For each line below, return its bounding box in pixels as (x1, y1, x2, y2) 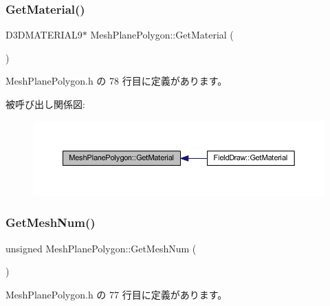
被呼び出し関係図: (5, 97, 85, 111)
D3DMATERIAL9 (5, 28, 82, 42)
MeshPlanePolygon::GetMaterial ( (90, 28, 234, 42)
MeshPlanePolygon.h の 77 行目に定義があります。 (5, 287, 228, 301)
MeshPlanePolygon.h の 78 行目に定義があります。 (5, 74, 228, 88)
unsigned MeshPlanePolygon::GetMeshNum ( (5, 241, 197, 255)
